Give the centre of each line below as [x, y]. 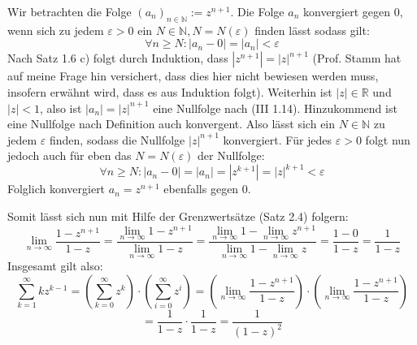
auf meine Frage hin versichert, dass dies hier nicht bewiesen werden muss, [193, 76]
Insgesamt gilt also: [55, 266]
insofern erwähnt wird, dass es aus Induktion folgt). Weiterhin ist [170, 91]
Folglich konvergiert [56, 189]
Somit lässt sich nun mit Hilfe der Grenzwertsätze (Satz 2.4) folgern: [178, 216]
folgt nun [388, 139]
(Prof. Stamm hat [357, 58]
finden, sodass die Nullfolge [117, 139]
